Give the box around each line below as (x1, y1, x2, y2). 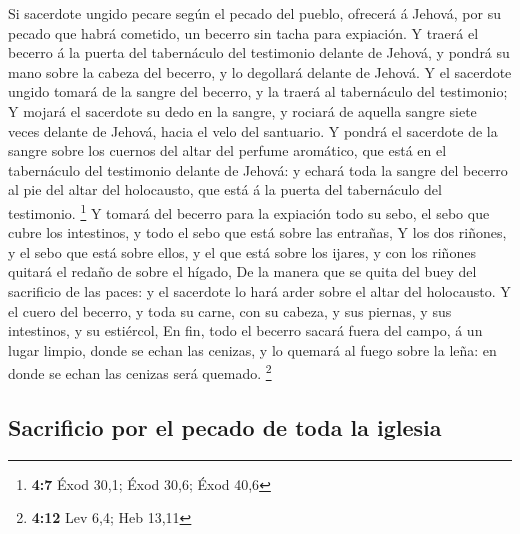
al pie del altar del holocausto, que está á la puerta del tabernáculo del (8, 179, 442, 200)
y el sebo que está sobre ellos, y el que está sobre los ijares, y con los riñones (8, 241, 476, 262)
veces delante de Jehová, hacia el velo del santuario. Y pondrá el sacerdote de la (8, 120, 498, 141)
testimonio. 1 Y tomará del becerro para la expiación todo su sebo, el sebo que (8, 199, 490, 223)
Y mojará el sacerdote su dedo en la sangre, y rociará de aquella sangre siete (8, 100, 477, 121)
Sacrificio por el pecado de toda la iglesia (8, 411, 442, 442)
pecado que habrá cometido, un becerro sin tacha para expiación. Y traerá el (8, 22, 479, 43)
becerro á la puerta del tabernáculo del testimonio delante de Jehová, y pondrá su (8, 42, 510, 63)
